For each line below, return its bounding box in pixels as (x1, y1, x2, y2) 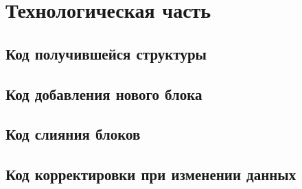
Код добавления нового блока (5, 83, 202, 104)
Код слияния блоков (5, 123, 141, 144)
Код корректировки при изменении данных (5, 164, 297, 185)
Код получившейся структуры (5, 42, 207, 64)
